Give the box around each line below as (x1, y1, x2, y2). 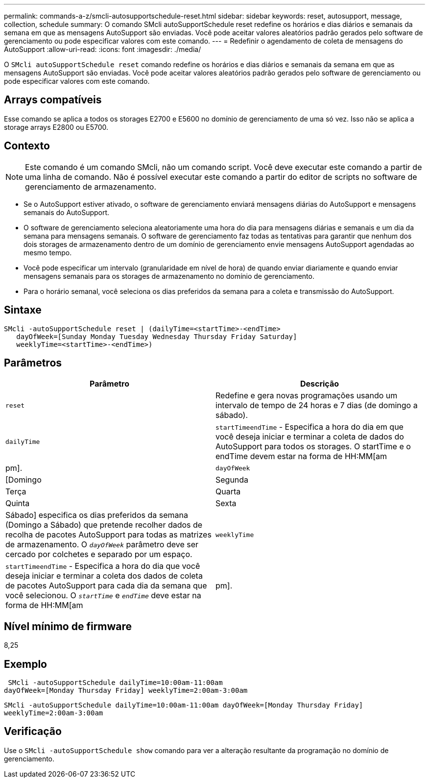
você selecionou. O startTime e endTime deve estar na (5, 590, 201, 601)
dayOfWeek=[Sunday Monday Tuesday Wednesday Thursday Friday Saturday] (16, 332, 297, 341)
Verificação (4, 725, 62, 738)
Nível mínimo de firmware (4, 620, 132, 633)
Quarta (215, 487, 241, 497)
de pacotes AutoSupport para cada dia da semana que (5, 581, 207, 591)
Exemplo (4, 658, 47, 670)
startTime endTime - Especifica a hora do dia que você (5, 561, 200, 571)
